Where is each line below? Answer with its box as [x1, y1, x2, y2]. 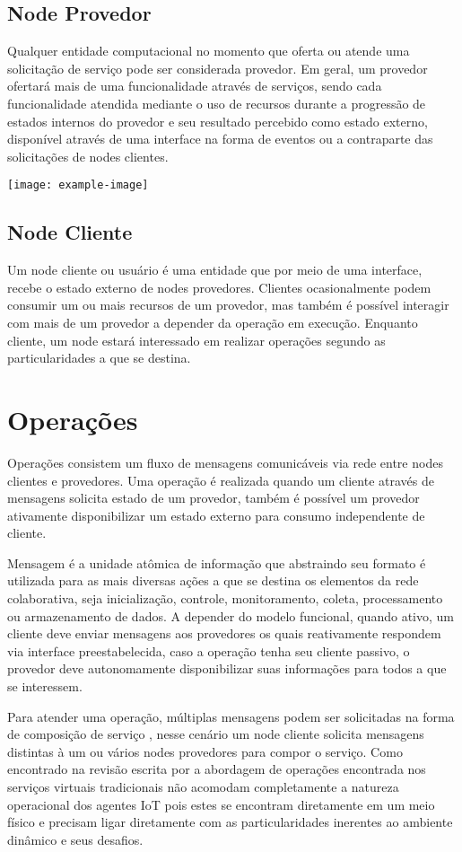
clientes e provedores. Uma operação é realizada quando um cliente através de [7, 470, 434, 489]
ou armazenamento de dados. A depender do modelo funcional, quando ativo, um [7, 606, 454, 625]
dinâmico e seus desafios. [7, 830, 144, 848]
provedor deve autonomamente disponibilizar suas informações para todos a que [7, 659, 447, 678]
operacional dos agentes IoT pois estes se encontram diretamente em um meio [7, 795, 435, 813]
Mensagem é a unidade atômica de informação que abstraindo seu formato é [7, 553, 426, 572]
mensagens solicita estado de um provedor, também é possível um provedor [7, 488, 420, 507]
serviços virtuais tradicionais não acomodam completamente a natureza [7, 777, 399, 795]
